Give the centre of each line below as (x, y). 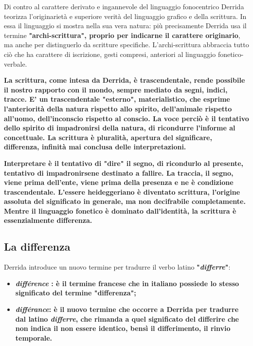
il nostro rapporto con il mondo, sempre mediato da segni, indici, (116, 89)
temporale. (34, 337)
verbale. (16, 64)
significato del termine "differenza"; (76, 293)
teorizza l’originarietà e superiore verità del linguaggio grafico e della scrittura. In (125, 16)
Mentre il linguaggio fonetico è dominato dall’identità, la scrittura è (120, 210)
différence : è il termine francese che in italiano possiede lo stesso (127, 283)
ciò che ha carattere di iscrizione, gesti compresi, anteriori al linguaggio (110, 54)
